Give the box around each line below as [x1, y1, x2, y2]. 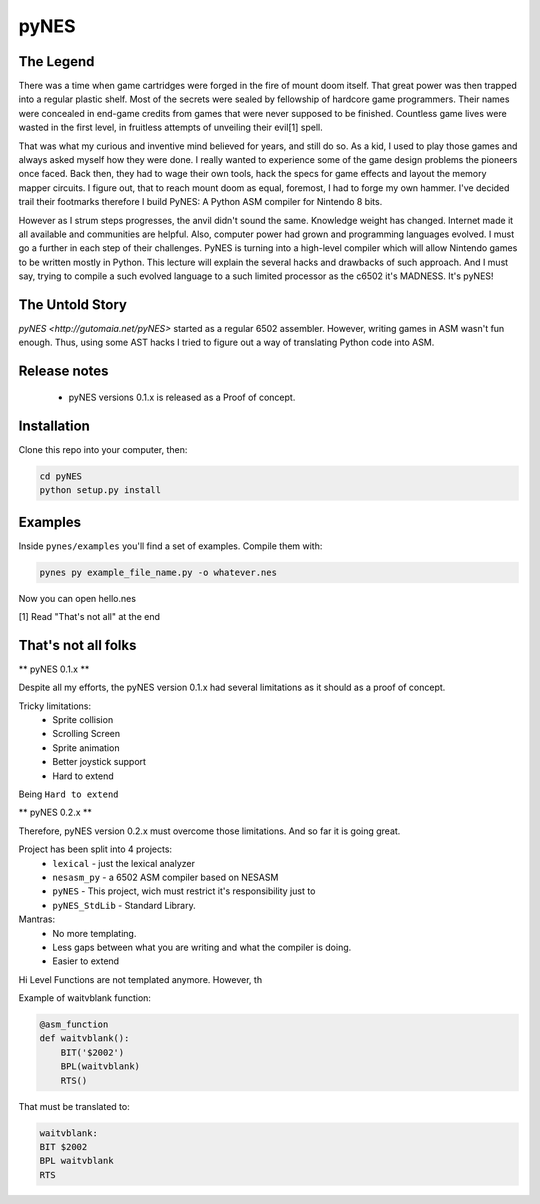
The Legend [18, 53, 95, 70]
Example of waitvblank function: [18, 992, 152, 1004]
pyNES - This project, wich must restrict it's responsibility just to [52, 885, 316, 897]
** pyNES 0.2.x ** [18, 806, 92, 819]
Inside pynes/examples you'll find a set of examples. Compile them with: [18, 540, 323, 552]
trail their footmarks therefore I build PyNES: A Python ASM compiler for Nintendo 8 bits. [18, 196, 383, 208]
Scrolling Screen [52, 728, 120, 740]
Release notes [18, 363, 109, 380]
